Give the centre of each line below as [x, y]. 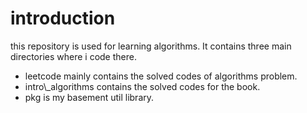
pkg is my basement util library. [89, 97]
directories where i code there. [73, 56]
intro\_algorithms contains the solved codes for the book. [142, 86]
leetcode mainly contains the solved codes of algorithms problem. [161, 76]
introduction [63, 18]
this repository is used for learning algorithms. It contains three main [151, 46]
